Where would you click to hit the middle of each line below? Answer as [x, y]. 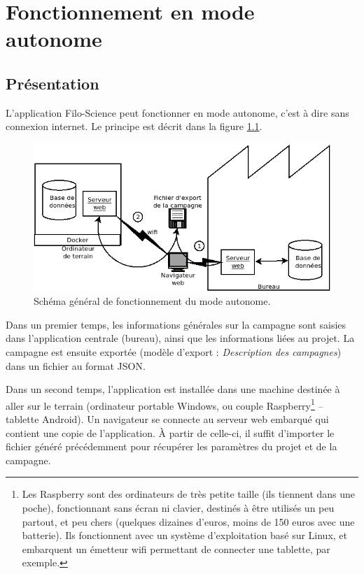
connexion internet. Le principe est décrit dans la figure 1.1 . [134, 126]
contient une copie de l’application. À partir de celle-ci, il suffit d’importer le [170, 432]
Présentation [52, 83]
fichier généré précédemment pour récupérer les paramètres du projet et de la [171, 446]
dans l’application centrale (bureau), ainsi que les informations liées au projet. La [180, 338]
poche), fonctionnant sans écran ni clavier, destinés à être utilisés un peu [178, 507]
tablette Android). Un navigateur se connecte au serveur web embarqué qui [167, 419]
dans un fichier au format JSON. [76, 365]
